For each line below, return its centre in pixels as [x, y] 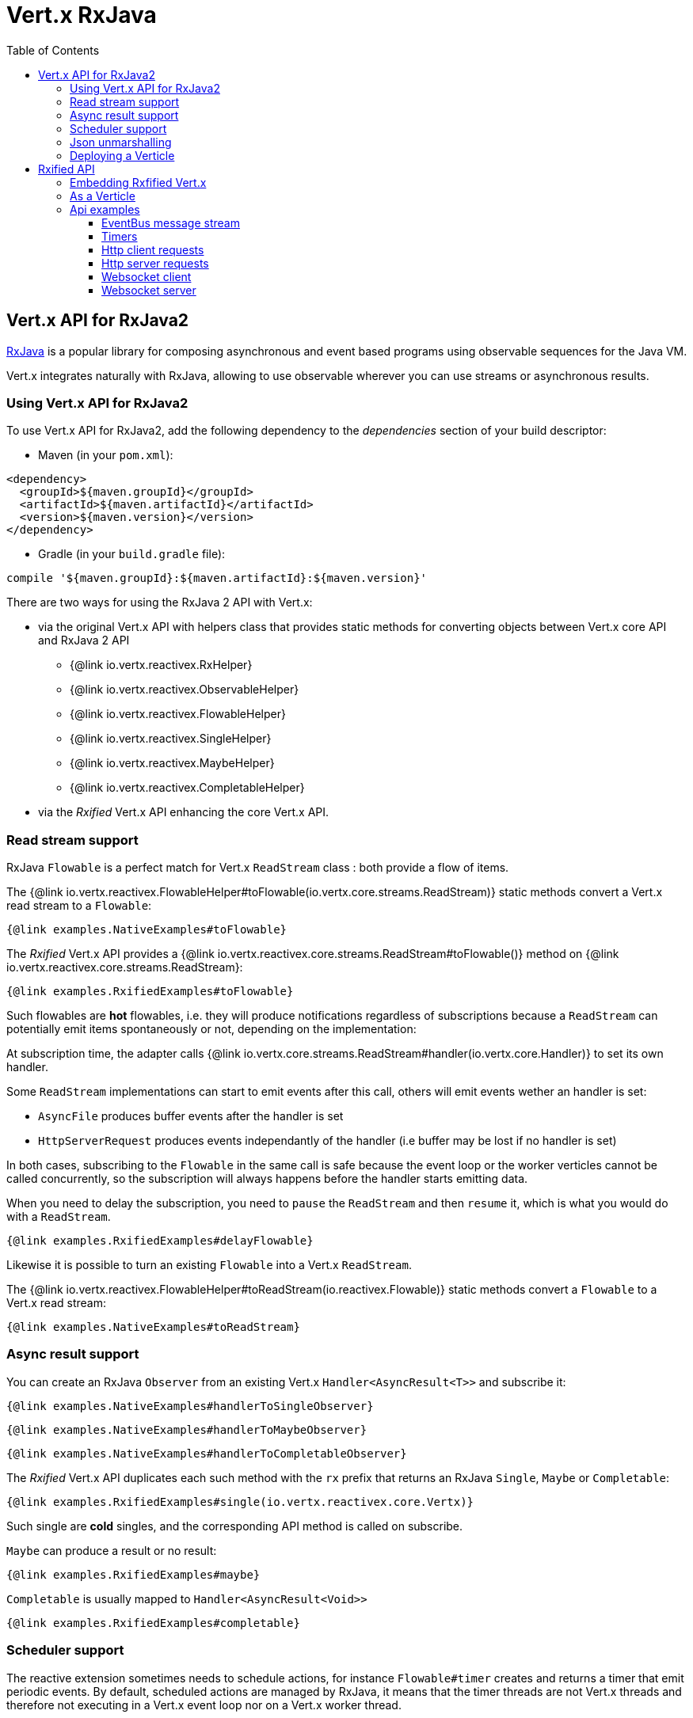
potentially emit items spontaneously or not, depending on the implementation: [211, 1029]
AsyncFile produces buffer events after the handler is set [191, 1116]
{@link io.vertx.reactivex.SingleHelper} [171, 739]
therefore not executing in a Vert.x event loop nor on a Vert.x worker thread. [204, 1705]
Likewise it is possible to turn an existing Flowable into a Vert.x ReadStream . [209, 1265]
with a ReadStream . [59, 1217]
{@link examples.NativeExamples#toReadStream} [153, 1327]
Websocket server [149, 290]
